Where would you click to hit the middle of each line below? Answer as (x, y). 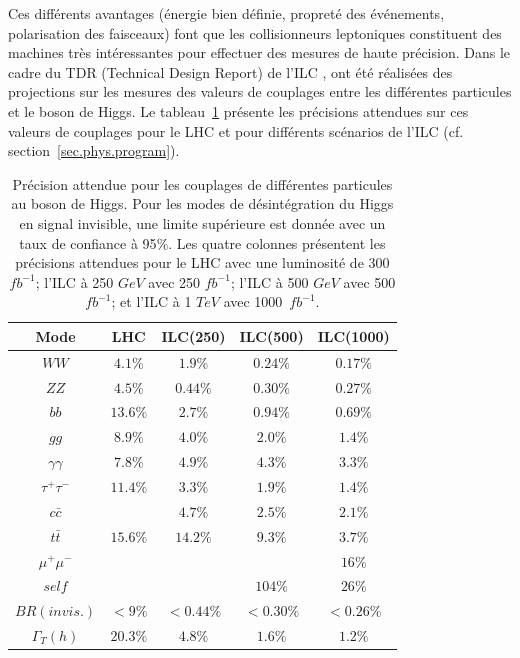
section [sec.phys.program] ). (94, 150)
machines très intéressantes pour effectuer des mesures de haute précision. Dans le (259, 52)
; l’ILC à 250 (74, 281)
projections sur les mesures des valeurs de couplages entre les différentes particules (260, 91)
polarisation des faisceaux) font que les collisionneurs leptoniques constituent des (255, 32)
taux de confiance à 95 (88, 242)
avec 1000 (253, 301)
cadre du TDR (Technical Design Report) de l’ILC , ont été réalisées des (230, 71)
